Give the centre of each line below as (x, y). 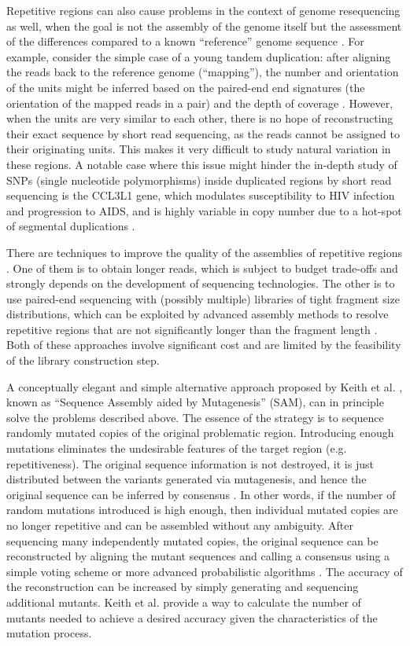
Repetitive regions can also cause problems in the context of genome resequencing (203, 10)
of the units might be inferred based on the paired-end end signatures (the (186, 87)
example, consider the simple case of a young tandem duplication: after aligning (199, 56)
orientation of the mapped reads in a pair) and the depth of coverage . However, (200, 103)
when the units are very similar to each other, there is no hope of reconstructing (200, 118)
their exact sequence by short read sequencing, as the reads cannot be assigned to (203, 133)
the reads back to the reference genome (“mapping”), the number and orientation (203, 72)
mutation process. (49, 633)
